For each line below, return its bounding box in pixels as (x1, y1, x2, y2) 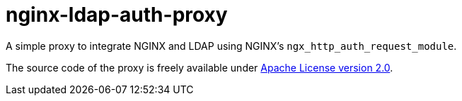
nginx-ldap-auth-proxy (6, 3, 228, 27)
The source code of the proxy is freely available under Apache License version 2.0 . (6, 61, 393, 74)
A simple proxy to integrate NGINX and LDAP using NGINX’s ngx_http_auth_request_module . (6, 39, 457, 52)
